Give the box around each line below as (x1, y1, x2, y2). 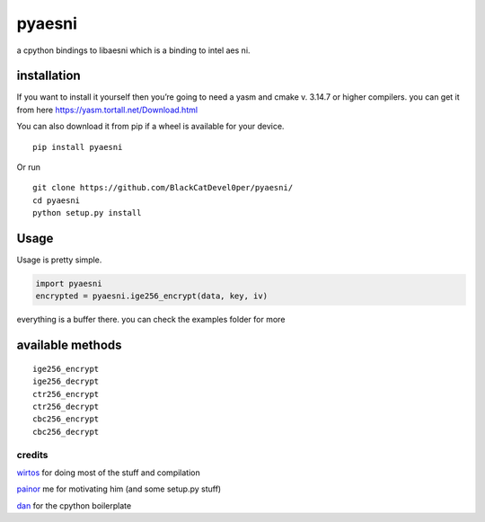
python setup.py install (32, 208, 142, 218)
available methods (16, 338, 122, 353)
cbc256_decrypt (32, 427, 100, 437)
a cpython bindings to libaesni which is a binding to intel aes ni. (16, 45, 251, 56)
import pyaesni (35, 279, 102, 289)
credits (16, 448, 48, 461)
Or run (16, 162, 40, 173)
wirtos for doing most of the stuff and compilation (16, 467, 201, 478)
